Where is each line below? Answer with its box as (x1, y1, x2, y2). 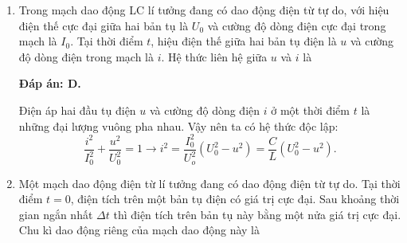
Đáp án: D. (18, 75, 81, 92)
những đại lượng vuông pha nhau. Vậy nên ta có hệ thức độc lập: (18, 117, 339, 134)
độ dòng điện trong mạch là (18, 48, 155, 65)
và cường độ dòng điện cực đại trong (207, 17, 386, 33)
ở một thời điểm (271, 101, 350, 118)
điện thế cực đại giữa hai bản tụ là (18, 17, 189, 33)
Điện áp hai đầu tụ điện (18, 101, 136, 118)
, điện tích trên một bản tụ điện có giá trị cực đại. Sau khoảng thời (70, 190, 400, 207)
